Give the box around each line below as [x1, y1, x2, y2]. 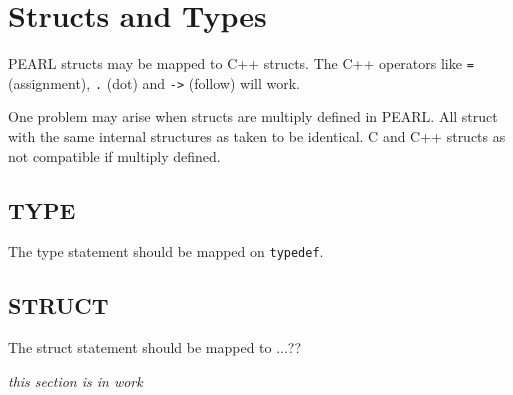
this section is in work [8, 370, 143, 391]
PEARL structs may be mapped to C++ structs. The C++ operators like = [8, 53, 474, 74]
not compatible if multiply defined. [8, 145, 221, 166]
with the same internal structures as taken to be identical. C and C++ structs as [8, 126, 506, 147]
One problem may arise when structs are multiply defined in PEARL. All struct [8, 106, 498, 127]
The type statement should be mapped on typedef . [8, 241, 324, 262]
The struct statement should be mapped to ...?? [8, 337, 302, 358]
